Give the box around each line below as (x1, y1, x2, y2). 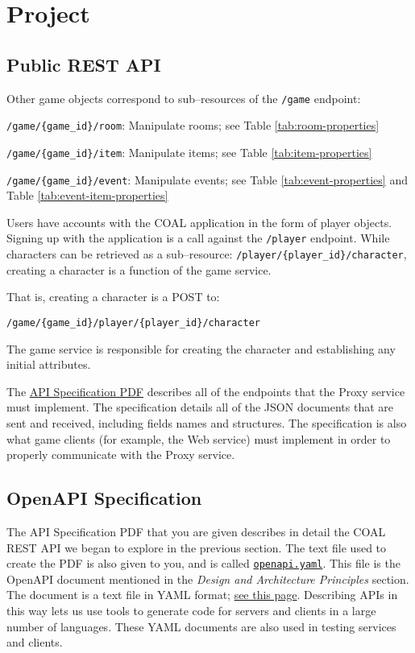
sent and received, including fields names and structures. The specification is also (6, 414, 407, 431)
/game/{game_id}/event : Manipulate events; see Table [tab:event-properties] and (6, 171, 408, 188)
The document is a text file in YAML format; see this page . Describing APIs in (6, 586, 398, 603)
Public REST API (6, 52, 161, 76)
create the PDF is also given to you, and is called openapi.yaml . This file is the (6, 555, 400, 572)
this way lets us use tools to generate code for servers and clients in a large (6, 601, 376, 618)
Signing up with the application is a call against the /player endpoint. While (6, 229, 390, 246)
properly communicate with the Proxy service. (6, 446, 235, 463)
